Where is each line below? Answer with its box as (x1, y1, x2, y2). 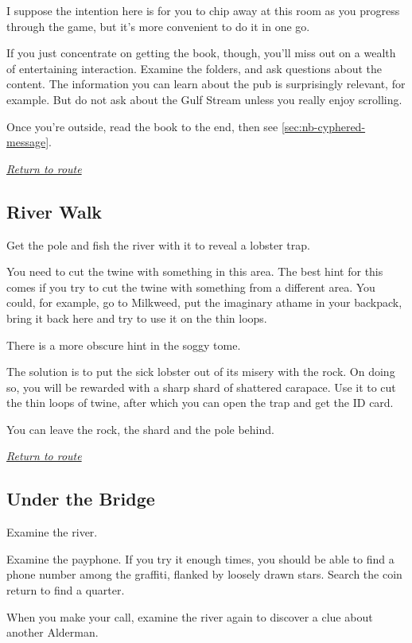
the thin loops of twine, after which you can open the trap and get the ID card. (6, 394, 394, 411)
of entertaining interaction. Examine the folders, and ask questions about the (6, 60, 382, 76)
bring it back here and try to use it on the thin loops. (6, 309, 267, 326)
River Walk (6, 199, 103, 223)
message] (6, 134, 49, 150)
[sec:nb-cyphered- (281, 118, 366, 134)
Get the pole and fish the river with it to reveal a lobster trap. (6, 236, 310, 253)
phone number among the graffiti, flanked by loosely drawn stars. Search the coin (6, 566, 402, 583)
